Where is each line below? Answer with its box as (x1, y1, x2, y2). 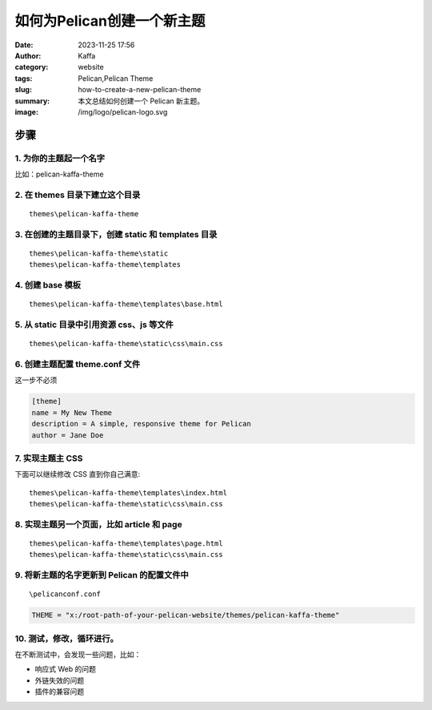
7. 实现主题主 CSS (14, 453, 83, 464)
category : (14, 63, 49, 72)
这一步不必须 (14, 375, 58, 385)
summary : (14, 96, 50, 106)
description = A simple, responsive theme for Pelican (31, 419, 251, 429)
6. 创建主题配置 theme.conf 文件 (14, 359, 141, 370)
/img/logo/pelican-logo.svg (78, 107, 168, 116)
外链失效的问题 (34, 676, 84, 685)
